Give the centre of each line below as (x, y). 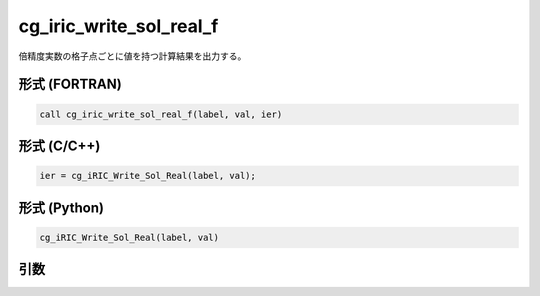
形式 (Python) (61, 207)
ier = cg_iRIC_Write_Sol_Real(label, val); (148, 176)
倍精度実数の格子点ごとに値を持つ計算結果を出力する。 (132, 56)
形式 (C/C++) (59, 145)
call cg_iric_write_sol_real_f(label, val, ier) (161, 114)
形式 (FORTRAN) (70, 84)
